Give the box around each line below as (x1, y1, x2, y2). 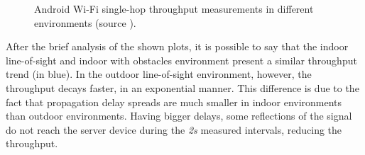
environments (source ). (34, 15, 136, 30)
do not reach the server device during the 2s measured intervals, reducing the (6, 122, 342, 137)
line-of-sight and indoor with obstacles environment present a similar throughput (6, 52, 357, 67)
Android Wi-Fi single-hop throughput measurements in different (34, 1, 314, 16)
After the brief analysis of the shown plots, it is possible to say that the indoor (6, 39, 349, 54)
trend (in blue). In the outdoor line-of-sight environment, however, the (6, 67, 312, 81)
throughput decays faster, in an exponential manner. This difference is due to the (6, 80, 359, 95)
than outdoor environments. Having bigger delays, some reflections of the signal (6, 108, 352, 123)
